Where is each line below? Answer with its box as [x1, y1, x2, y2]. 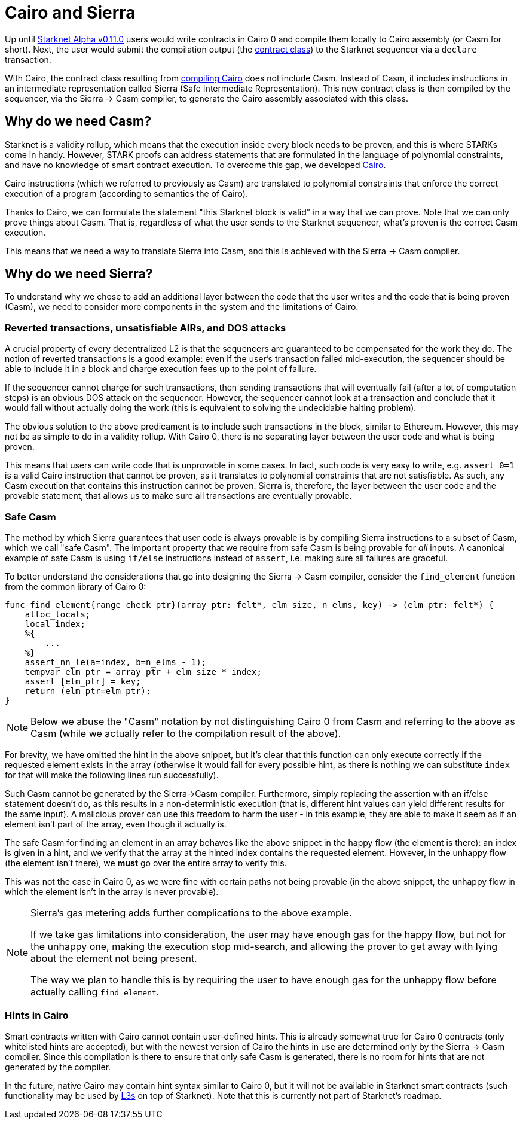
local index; [25, 619, 85, 629]
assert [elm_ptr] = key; [25, 676, 141, 686]
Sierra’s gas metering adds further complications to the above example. [30, 906, 352, 919]
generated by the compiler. [5, 1061, 111, 1072]
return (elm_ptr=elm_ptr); [25, 686, 151, 696]
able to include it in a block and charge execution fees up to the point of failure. [5, 364, 317, 374]
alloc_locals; [25, 609, 91, 619]
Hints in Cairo [5, 1009, 69, 1022]
